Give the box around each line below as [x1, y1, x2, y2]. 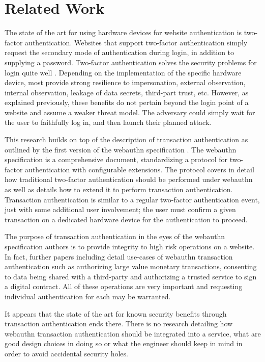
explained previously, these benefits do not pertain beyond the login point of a [5, 97, 249, 108]
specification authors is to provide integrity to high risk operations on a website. [5, 241, 255, 251]
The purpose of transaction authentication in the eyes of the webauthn [5, 231, 225, 242]
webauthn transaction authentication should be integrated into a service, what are [5, 328, 261, 339]
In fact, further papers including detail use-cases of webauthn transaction [5, 251, 233, 262]
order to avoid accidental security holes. [5, 348, 128, 358]
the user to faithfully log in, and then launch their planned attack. [5, 117, 212, 127]
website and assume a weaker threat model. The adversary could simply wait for [5, 107, 255, 117]
